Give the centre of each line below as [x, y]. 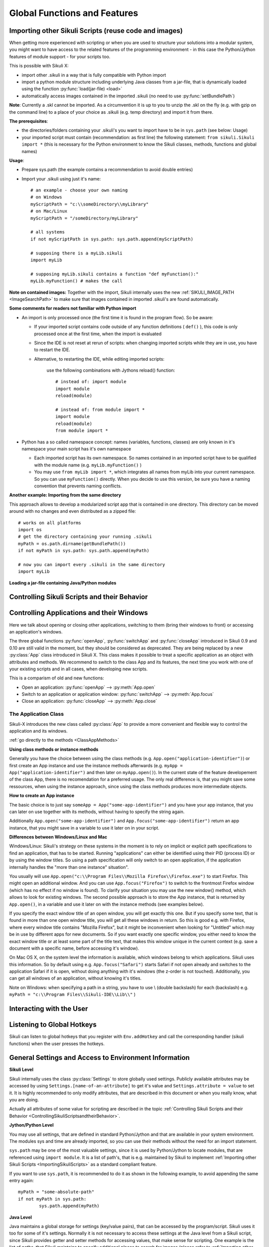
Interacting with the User [49, 1009]
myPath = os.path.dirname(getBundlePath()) [72, 543]
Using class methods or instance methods [54, 749]
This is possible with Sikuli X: [39, 66]
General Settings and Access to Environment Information [100, 1058]
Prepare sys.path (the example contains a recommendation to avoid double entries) [107, 170]
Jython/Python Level [31, 1125]
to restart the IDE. [52, 350]
